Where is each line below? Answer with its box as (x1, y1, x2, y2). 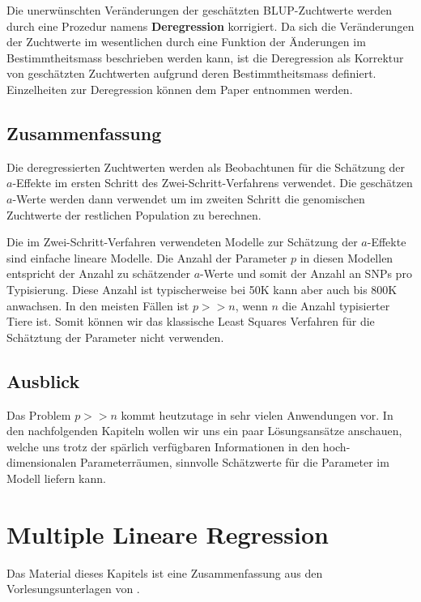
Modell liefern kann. (6, 469, 106, 486)
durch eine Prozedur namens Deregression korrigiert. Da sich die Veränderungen (6, 17, 415, 34)
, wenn (235, 297, 268, 314)
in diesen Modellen (300, 249, 393, 266)
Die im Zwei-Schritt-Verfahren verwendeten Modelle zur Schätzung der (6, 233, 358, 250)
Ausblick (6, 368, 80, 393)
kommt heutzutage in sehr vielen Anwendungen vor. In (121, 406, 393, 423)
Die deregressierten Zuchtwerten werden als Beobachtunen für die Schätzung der (6, 158, 406, 175)
